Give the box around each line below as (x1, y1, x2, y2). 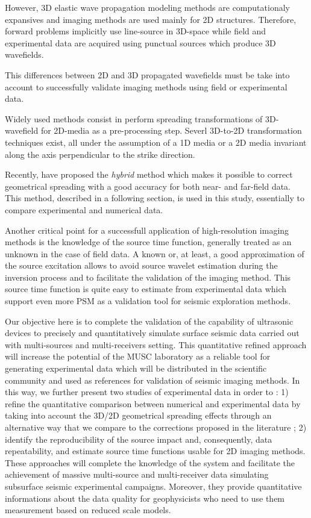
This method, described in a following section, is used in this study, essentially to (5, 192, 304, 204)
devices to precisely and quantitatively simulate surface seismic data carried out (5, 326, 300, 339)
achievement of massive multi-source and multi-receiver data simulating (5, 468, 269, 481)
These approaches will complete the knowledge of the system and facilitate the (5, 456, 295, 469)
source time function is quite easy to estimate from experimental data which (5, 282, 287, 295)
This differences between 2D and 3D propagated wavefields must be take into (5, 68, 290, 81)
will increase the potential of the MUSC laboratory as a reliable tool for (5, 350, 271, 363)
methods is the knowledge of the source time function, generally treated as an (5, 236, 292, 248)
